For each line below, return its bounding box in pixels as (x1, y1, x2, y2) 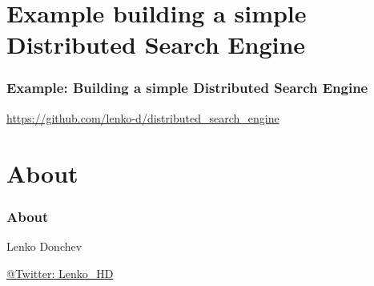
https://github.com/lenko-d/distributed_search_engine (6, 109, 279, 126)
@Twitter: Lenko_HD (6, 264, 114, 281)
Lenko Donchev (6, 237, 82, 254)
